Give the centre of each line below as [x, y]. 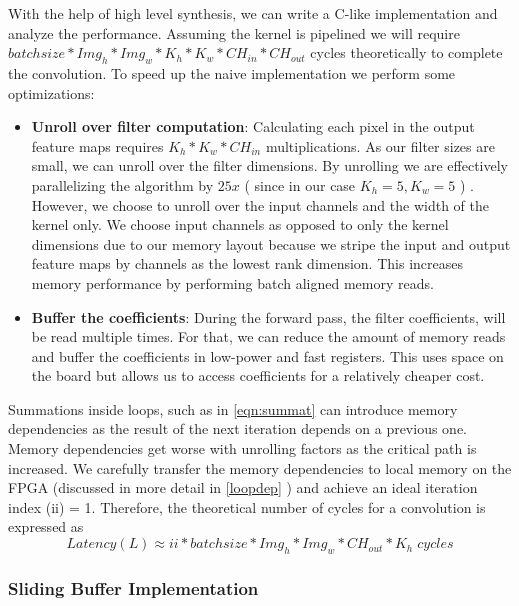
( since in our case [300, 184]
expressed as [46, 526]
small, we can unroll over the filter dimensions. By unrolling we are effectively [269, 165]
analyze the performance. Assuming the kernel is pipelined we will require [234, 32]
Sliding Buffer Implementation [133, 587]
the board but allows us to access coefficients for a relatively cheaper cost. [258, 375]
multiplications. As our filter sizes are [380, 145]
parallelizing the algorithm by [122, 184]
